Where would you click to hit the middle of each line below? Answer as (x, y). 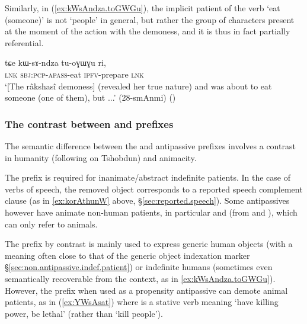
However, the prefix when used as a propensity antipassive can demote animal (146, 290)
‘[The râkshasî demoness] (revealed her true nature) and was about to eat (138, 86)
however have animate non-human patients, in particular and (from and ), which (151, 212)
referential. (24, 42)
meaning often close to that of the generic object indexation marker (127, 255)
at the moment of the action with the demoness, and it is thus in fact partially (148, 31)
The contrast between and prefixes (89, 123)
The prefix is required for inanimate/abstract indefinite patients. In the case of (148, 177)
